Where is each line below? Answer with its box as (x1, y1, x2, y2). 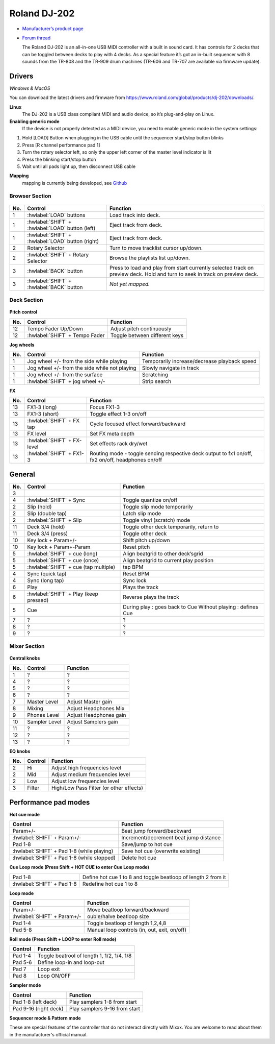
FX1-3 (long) (27, 404, 57, 411)
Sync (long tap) (27, 577, 64, 584)
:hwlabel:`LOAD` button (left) (27, 225, 96, 232)
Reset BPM (123, 570, 150, 577)
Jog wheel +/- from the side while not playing (27, 365, 137, 371)
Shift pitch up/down (123, 537, 170, 544)
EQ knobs (9, 748, 31, 754)
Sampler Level (27, 718, 62, 725)
